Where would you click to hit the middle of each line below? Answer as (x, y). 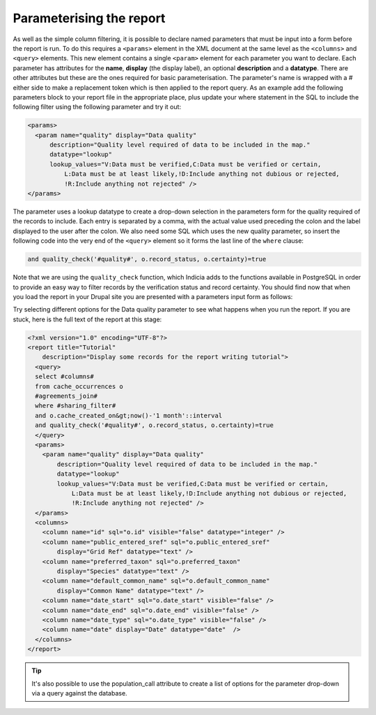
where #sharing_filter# (76, 406)
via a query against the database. (80, 693)
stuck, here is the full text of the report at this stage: (87, 319)
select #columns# (64, 377)
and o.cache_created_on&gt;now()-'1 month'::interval (129, 415)
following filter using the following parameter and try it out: (97, 107)
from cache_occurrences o (79, 386)
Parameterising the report (89, 18)
